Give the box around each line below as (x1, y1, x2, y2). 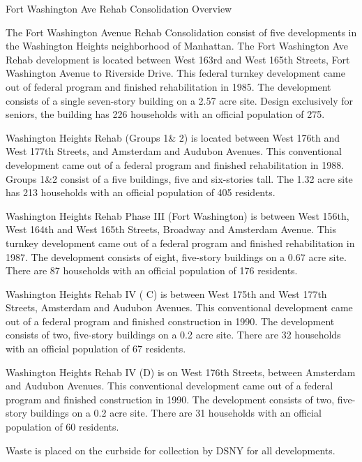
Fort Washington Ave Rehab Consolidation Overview (6, 1, 232, 15)
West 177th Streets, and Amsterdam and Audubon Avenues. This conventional (6, 144, 342, 158)
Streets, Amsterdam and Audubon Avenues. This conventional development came (6, 300, 353, 315)
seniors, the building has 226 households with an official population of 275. (6, 107, 325, 121)
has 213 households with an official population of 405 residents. (6, 185, 276, 200)
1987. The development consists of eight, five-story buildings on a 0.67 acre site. (6, 249, 347, 264)
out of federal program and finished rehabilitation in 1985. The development (6, 79, 331, 94)
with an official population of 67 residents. (6, 341, 186, 356)
